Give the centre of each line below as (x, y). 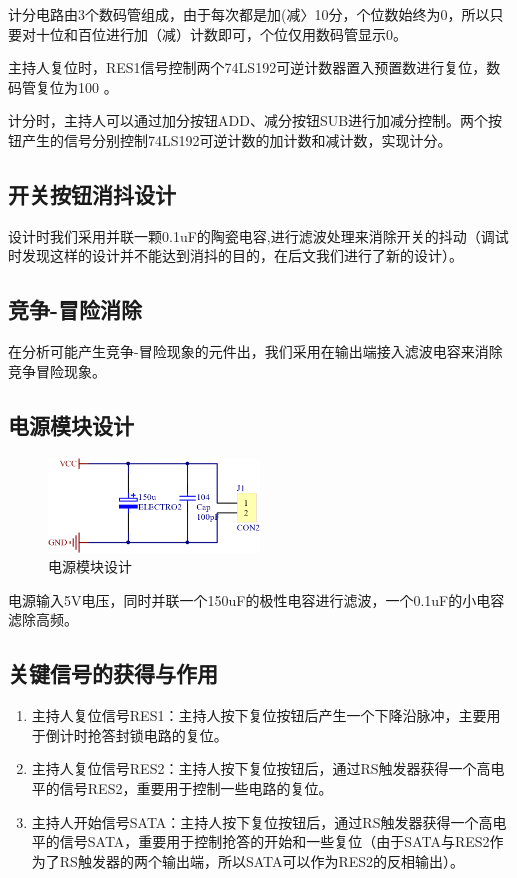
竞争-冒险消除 (75, 309)
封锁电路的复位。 (171, 734)
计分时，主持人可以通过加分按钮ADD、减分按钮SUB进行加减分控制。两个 (248, 120)
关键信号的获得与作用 (113, 673)
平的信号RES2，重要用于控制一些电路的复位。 (182, 788)
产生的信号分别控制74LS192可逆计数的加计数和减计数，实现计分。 (236, 139)
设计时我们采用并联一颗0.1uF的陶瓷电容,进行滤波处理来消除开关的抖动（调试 (258, 235)
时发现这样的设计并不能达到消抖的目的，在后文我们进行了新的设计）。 (235, 255)
